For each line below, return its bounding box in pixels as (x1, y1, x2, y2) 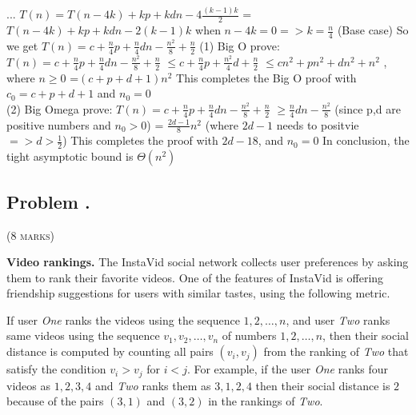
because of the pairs (6, 393, 104, 409)
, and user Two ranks (286, 311, 390, 328)
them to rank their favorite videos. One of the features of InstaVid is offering (6, 269, 384, 285)
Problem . (6, 189, 90, 213)
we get (6, 37, 38, 54)
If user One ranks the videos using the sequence (6, 311, 240, 328)
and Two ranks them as (95, 377, 211, 393)
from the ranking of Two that (263, 343, 409, 360)
